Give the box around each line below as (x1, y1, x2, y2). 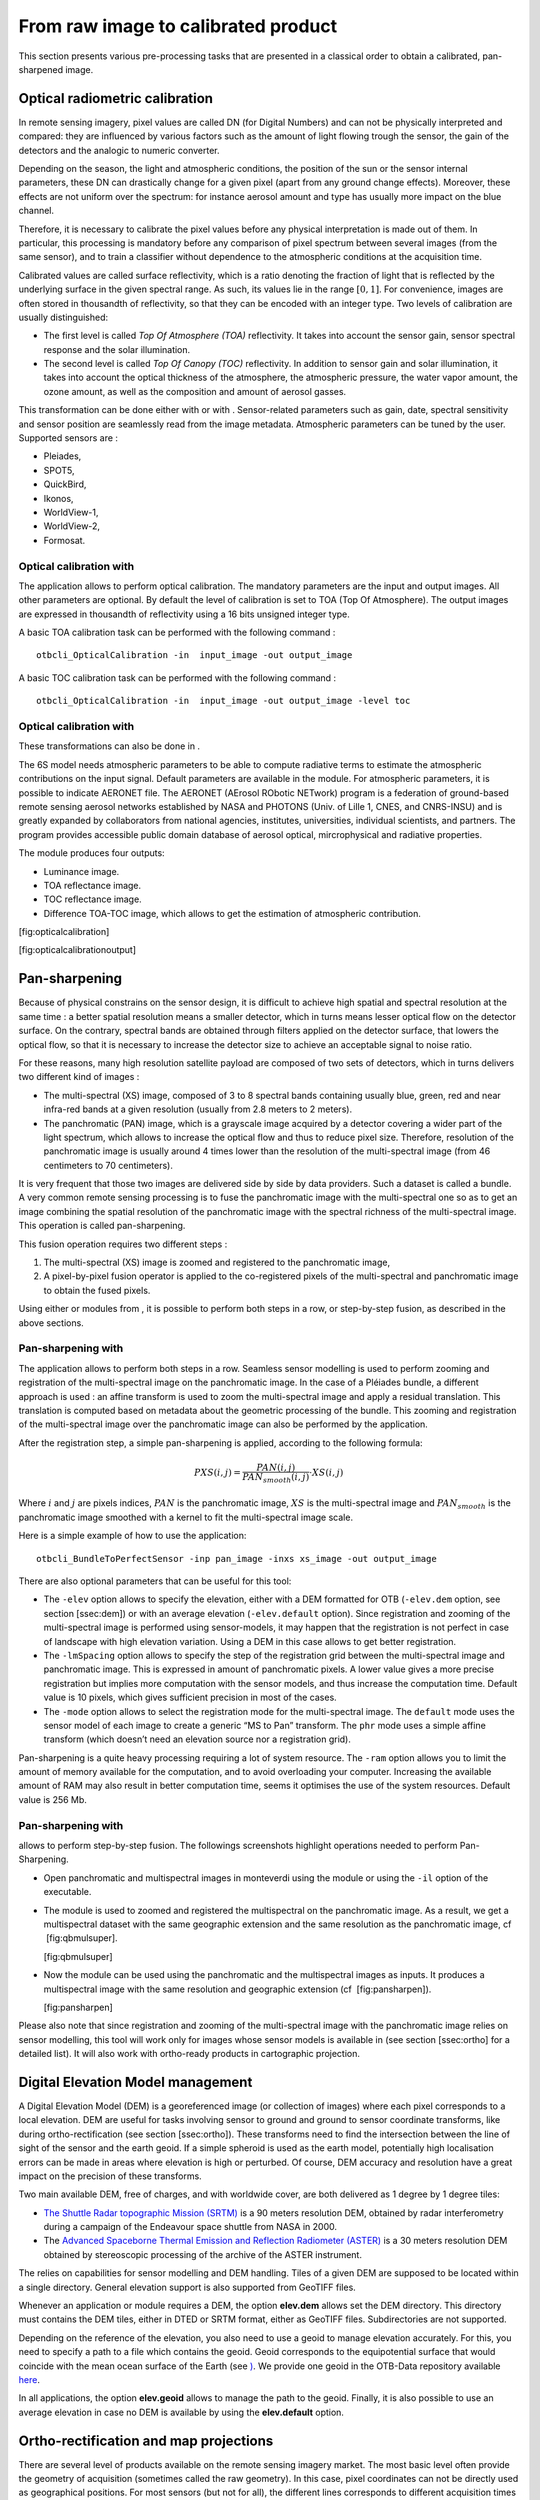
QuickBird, (43, 478, 87, 490)
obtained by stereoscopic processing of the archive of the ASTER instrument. (43, 2248, 362, 2260)
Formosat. (43, 534, 86, 546)
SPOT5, (43, 464, 75, 476)
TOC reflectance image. (43, 893, 142, 905)
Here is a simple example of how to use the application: (18, 1530, 247, 1542)
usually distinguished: (18, 311, 109, 323)
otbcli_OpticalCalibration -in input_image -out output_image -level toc (36, 695, 411, 707)
